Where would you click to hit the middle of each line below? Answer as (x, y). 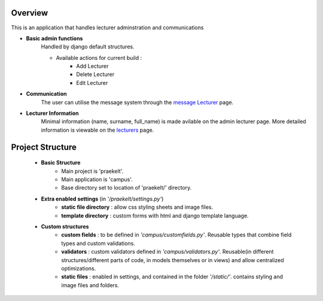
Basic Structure (61, 163)
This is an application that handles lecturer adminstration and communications (107, 28)
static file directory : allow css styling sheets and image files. (137, 207)
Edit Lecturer (92, 83)
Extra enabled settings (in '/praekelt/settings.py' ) (102, 199)
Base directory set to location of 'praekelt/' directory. (127, 188)
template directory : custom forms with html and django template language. (155, 215)
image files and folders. (90, 285)
